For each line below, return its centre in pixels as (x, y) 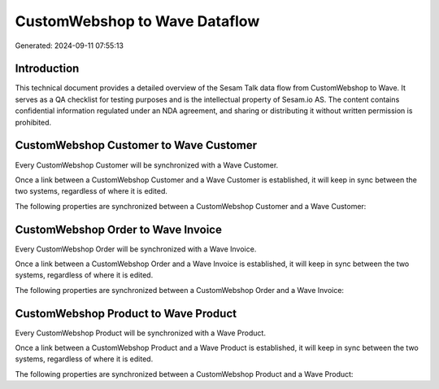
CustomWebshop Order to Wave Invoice (119, 229)
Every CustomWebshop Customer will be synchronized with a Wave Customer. (147, 165)
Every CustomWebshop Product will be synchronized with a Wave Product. (140, 333)
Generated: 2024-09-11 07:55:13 (69, 46)
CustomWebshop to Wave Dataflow (137, 21)
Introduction (47, 69)
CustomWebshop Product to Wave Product (126, 313)
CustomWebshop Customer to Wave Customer (136, 145)
